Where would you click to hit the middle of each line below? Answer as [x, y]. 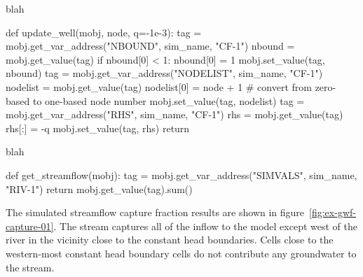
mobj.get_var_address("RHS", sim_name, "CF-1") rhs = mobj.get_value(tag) [174, 114]
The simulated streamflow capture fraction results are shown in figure [155, 212]
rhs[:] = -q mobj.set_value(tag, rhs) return [98, 128]
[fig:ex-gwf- [333, 212]
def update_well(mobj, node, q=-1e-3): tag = [104, 32]
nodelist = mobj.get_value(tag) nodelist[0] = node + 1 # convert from [159, 86]
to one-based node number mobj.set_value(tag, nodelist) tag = [169, 100]
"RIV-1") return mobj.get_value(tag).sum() [99, 189]
